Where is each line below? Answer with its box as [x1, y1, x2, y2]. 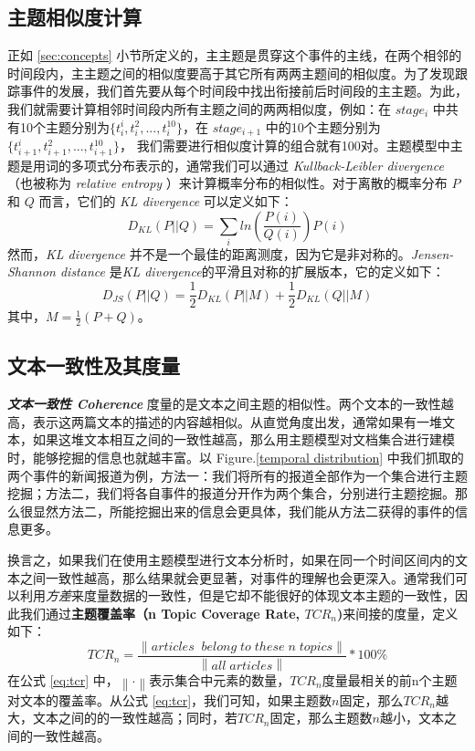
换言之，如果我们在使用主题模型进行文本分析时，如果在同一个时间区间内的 [7, 549, 455, 568]
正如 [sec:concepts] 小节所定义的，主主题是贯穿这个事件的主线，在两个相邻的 [7, 46, 462, 65]
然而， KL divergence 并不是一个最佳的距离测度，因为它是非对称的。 [7, 244, 411, 263]
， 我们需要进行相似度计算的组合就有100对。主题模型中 [120, 136, 450, 155]
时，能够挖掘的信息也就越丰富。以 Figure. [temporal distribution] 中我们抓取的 [7, 447, 464, 466]
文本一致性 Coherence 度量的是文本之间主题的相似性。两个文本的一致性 [7, 394, 441, 413]
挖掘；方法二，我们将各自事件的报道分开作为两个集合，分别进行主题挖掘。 [7, 484, 455, 503]
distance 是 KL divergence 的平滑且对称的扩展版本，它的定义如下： [59, 262, 445, 281]
